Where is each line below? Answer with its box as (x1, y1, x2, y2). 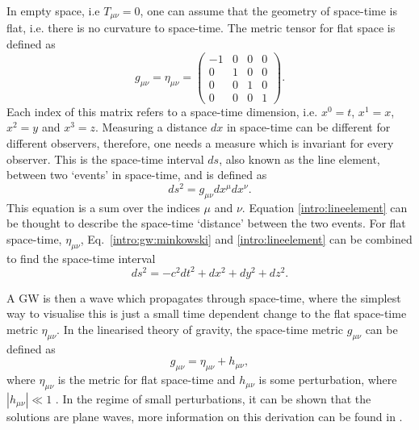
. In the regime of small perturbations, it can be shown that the (55, 390, 371, 407)
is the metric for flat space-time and (57, 371, 236, 388)
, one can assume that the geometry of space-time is (140, 2, 397, 19)
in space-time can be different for (226, 119, 391, 136)
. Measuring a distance (95, 119, 207, 136)
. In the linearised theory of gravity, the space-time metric (57, 320, 344, 337)
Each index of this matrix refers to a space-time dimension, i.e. (6, 102, 318, 119)
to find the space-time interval (6, 249, 156, 266)
